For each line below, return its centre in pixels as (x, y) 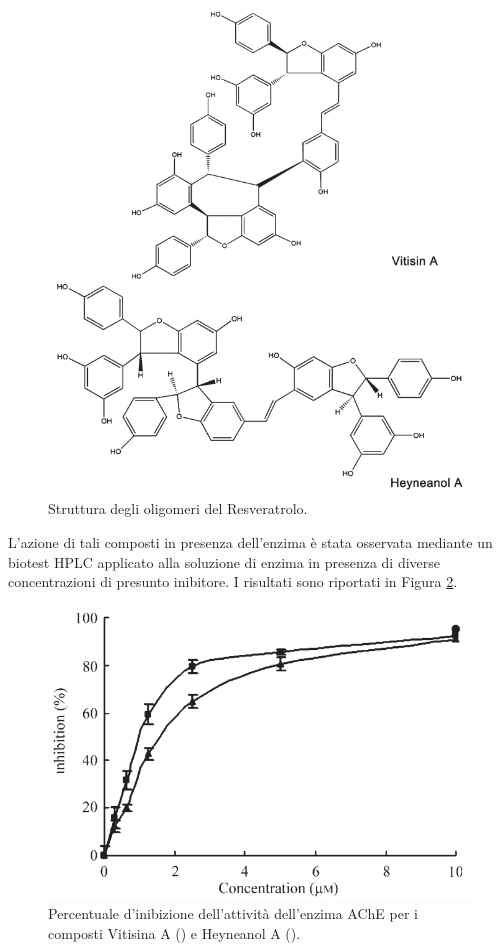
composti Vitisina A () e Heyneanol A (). (174, 932)
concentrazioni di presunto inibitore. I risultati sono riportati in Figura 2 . (233, 581)
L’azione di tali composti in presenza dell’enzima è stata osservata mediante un (250, 541)
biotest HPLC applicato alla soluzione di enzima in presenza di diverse (224, 561)
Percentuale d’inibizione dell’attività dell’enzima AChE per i (233, 913)
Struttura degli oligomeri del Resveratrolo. (178, 508)
